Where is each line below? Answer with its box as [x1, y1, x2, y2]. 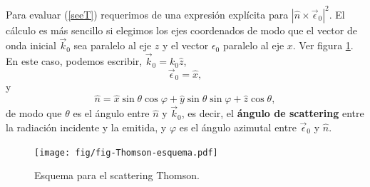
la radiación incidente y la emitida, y [6, 120, 167, 135]
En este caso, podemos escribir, [6, 54, 143, 69]
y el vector [163, 38, 209, 53]
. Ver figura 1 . [292, 38, 354, 53]
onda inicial [6, 38, 56, 53]
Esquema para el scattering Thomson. [34, 168, 200, 183]
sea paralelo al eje [73, 38, 152, 53]
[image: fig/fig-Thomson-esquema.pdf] [34, 147, 218, 158]
